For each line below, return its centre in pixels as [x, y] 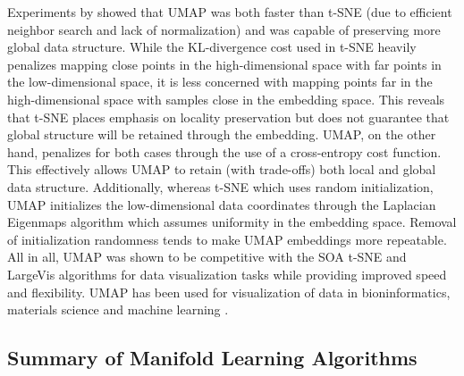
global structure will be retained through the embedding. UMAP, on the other [222, 134]
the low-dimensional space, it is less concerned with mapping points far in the [220, 82]
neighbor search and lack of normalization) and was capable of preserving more [224, 29]
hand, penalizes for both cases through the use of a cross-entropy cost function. [224, 151]
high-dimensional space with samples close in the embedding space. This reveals [226, 99]
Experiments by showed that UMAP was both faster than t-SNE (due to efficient [230, 12]
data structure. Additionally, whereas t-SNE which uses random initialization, [220, 186]
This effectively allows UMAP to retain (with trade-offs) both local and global [222, 169]
